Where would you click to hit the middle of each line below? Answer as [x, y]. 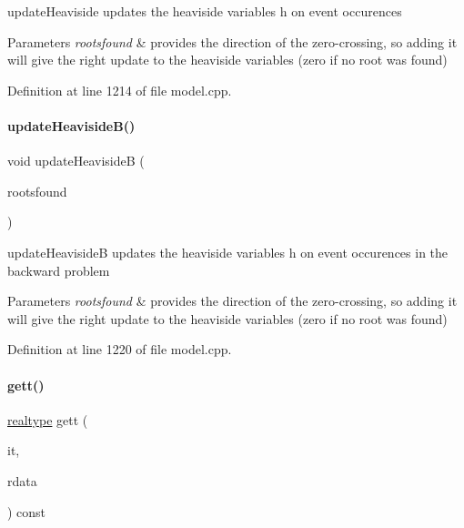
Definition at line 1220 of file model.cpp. [120, 349]
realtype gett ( [48, 419]
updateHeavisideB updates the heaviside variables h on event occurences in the [228, 252]
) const [27, 511]
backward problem [59, 270]
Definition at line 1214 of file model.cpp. [120, 90]
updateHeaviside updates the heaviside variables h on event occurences [205, 11]
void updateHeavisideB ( [76, 161]
